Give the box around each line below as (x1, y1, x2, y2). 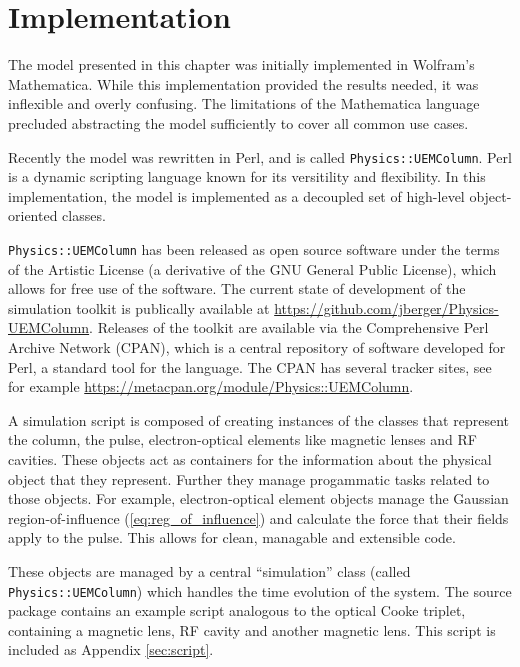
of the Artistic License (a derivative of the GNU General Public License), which (8, 258, 497, 279)
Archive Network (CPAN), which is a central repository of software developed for (8, 336, 506, 357)
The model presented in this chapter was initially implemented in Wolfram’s (8, 54, 475, 75)
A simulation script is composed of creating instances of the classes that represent (8, 409, 509, 430)
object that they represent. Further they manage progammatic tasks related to (8, 468, 490, 489)
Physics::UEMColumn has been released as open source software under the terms (8, 238, 500, 259)
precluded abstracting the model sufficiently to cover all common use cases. (8, 112, 469, 133)
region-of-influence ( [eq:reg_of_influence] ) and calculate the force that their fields (8, 507, 509, 528)
